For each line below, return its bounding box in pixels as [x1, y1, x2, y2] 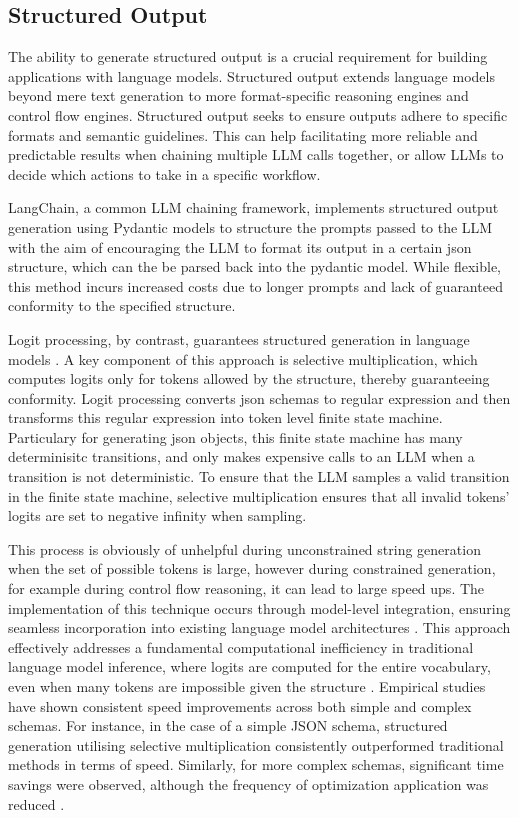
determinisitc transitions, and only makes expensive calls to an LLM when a [8, 446, 475, 467]
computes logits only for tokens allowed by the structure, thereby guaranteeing [8, 368, 490, 389]
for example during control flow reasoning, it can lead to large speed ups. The [8, 578, 485, 599]
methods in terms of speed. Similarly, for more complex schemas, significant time [8, 754, 504, 775]
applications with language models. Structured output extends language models [8, 65, 495, 86]
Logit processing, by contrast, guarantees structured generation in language [8, 328, 470, 349]
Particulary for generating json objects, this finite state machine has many [8, 426, 463, 447]
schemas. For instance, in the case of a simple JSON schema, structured [8, 715, 448, 736]
